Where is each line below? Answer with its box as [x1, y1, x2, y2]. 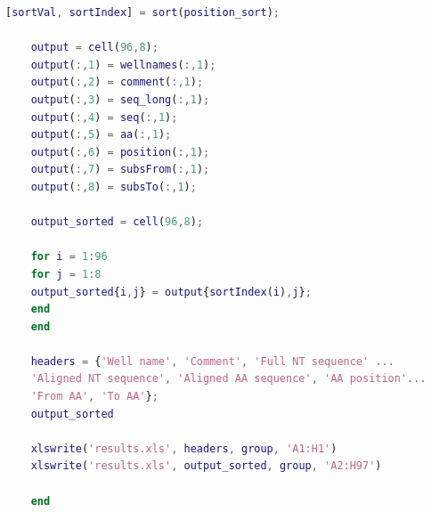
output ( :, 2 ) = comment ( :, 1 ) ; [30, 76, 204, 89]
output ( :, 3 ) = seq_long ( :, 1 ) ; [30, 93, 210, 106]
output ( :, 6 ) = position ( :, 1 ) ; [30, 145, 210, 158]
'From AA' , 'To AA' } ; [30, 390, 159, 403]
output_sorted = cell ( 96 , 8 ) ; [30, 215, 204, 229]
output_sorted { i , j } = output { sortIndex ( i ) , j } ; [30, 285, 312, 298]
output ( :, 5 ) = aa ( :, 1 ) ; [30, 128, 172, 142]
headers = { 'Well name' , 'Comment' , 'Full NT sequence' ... [30, 354, 394, 368]
